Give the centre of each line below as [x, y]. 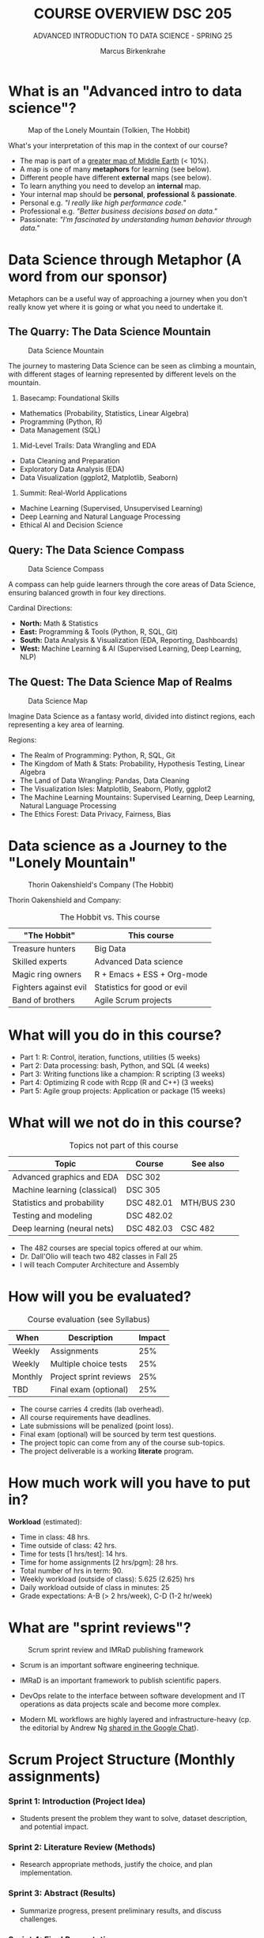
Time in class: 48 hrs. [55, 1537]
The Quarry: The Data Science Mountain [109, 332]
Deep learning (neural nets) [63, 1228]
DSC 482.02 [149, 1215]
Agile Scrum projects [133, 1000]
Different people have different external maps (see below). [115, 177]
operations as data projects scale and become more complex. [120, 1704]
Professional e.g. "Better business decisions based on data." [118, 211]
